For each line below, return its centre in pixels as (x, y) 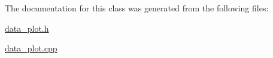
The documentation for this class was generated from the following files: (137, 8)
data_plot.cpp (31, 48)
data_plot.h (27, 28)
